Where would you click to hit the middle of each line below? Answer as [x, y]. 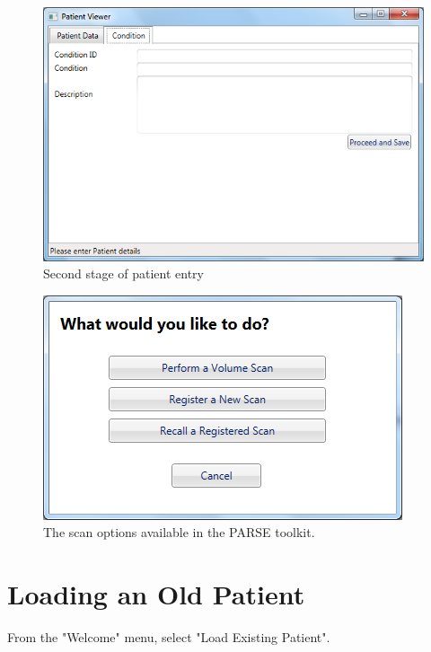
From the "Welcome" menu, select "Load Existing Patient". [169, 637]
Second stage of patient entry [124, 273]
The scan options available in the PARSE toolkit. [179, 532]
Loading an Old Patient [156, 594]
